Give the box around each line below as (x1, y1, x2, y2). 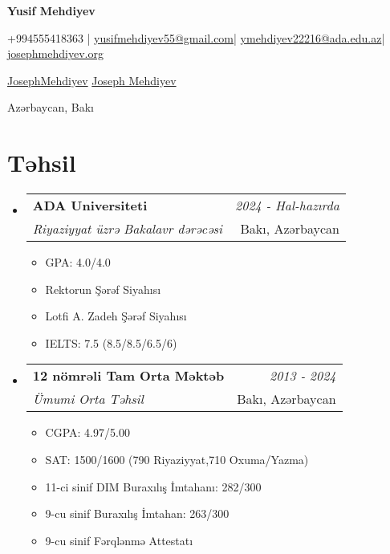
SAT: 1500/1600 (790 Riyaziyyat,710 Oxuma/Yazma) (45, 451, 309, 468)
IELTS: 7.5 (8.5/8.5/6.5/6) (45, 334, 177, 351)
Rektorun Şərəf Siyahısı (45, 280, 161, 297)
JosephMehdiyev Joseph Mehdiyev (7, 71, 177, 88)
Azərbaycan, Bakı (7, 99, 94, 116)
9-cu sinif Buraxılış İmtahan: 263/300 (45, 505, 230, 522)
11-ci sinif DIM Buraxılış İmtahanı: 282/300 (45, 478, 262, 495)
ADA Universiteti (32, 196, 148, 215)
